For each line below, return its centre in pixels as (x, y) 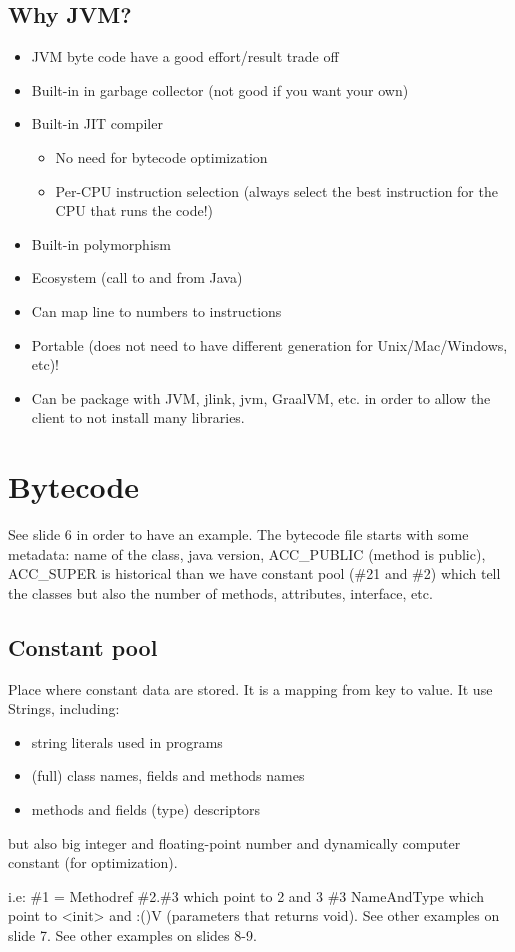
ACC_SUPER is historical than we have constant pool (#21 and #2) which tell (254, 573)
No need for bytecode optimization (161, 156)
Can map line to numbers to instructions (156, 310)
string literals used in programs (127, 741)
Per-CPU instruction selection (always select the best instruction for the (276, 190)
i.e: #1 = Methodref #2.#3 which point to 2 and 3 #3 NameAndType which (246, 895)
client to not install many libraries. (138, 417)
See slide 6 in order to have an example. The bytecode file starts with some (238, 534)
